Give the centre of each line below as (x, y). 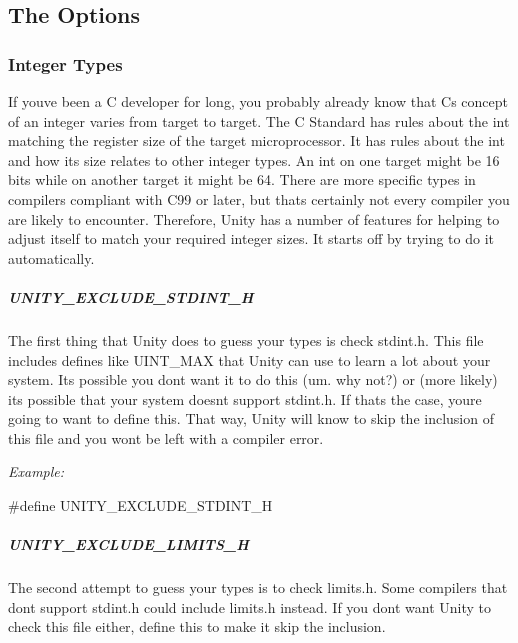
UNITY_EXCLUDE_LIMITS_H (128, 544)
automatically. (51, 257)
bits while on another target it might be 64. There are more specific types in (242, 179)
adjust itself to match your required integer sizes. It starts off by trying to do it (251, 238)
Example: (36, 471)
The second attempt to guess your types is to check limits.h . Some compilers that (258, 587)
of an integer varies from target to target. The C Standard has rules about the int (259, 120)
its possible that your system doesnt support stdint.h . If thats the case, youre (245, 398)
